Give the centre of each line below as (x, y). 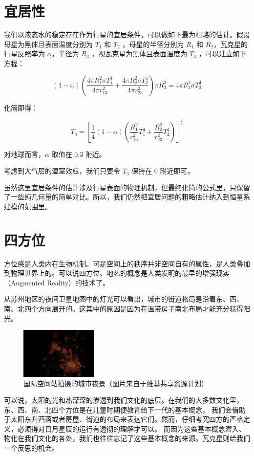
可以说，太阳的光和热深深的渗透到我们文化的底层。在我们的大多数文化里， (124, 400)
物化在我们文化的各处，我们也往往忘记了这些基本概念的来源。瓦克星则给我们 (127, 438)
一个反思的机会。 (31, 448)
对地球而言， (24, 154)
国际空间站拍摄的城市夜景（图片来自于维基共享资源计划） (116, 383)
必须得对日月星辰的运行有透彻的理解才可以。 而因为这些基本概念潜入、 (131, 428)
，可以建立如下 (222, 54)
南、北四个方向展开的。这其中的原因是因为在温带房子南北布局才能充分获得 (124, 308)
